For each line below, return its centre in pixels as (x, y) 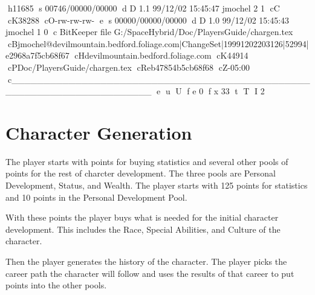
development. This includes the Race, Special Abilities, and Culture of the (143, 229)
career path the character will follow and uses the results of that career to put (150, 273)
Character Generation (99, 132)
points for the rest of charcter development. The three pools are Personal (141, 173)
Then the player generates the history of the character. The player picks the (146, 261)
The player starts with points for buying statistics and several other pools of (147, 161)
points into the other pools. (56, 285)
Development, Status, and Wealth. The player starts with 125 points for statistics (157, 185)
